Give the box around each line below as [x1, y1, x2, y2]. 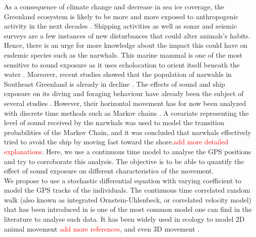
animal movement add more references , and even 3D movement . [4, 223, 200, 234]
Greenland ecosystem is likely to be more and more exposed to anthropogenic [4, 11, 239, 21]
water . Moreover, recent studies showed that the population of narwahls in [4, 69, 232, 79]
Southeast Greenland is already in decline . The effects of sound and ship [4, 78, 225, 89]
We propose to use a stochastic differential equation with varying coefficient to [4, 175, 242, 185]
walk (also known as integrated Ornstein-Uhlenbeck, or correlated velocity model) [4, 194, 252, 204]
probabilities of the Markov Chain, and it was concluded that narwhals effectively [4, 127, 252, 137]
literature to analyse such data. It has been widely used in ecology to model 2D [4, 214, 245, 224]
